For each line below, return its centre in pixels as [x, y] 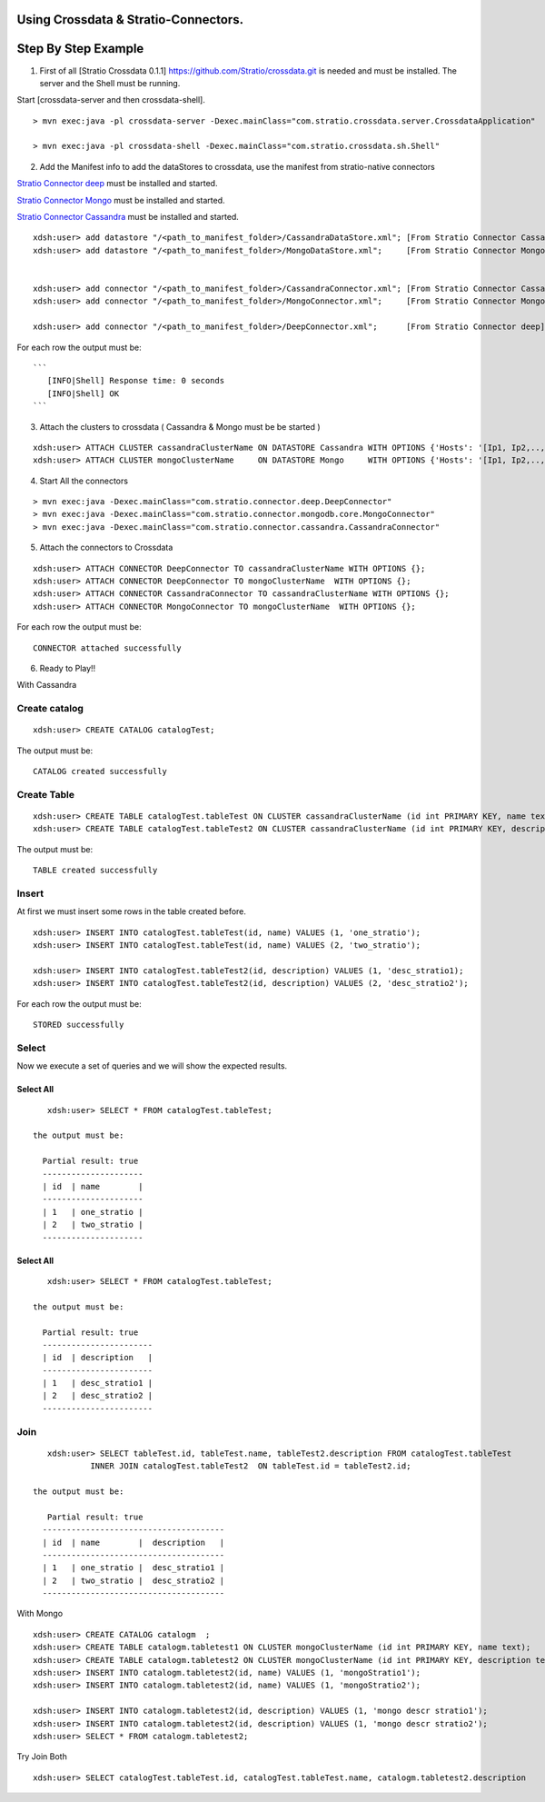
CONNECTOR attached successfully [107, 648]
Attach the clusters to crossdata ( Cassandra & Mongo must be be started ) [180, 426]
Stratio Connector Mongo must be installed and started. [121, 200]
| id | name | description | [134, 1542]
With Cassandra [47, 685]
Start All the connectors [84, 481]
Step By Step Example [80, 49]
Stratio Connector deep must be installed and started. [117, 184]
